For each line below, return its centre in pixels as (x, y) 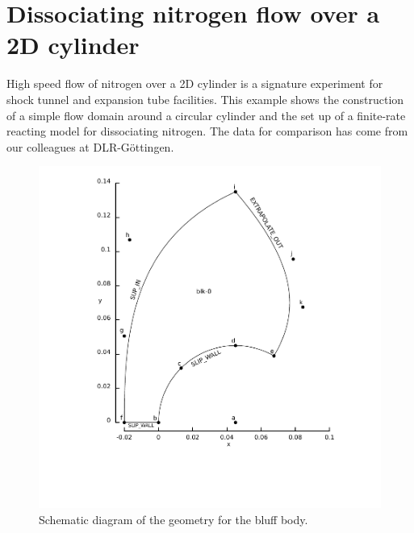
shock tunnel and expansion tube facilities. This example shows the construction (205, 99)
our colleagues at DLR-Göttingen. (90, 146)
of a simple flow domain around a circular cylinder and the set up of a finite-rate (206, 115)
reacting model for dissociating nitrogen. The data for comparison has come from (207, 131)
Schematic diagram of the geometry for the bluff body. (174, 519)
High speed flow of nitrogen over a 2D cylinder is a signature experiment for (195, 83)
